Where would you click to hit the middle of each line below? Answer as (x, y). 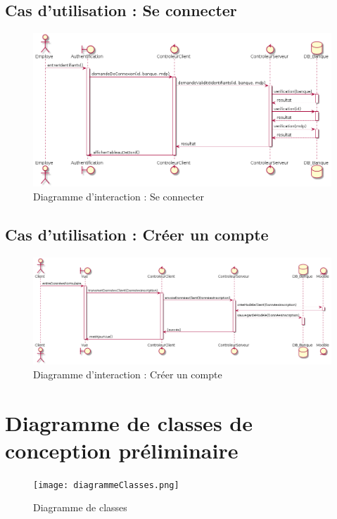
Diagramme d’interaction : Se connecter (119, 196)
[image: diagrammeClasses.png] (106, 485)
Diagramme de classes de (129, 422)
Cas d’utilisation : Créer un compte (137, 234)
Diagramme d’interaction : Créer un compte (128, 374)
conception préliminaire (122, 450)
